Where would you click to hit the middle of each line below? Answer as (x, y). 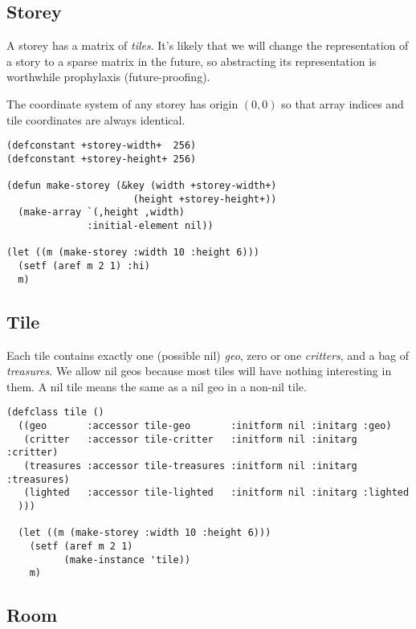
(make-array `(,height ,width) (101, 212)
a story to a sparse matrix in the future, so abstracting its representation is (192, 61)
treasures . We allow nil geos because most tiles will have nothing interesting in (199, 371)
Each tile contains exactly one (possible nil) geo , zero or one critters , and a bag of (208, 355)
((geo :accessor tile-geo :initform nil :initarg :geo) (205, 426)
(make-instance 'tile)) (127, 560)
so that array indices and (343, 103)
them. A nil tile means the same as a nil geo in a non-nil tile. (157, 386)
